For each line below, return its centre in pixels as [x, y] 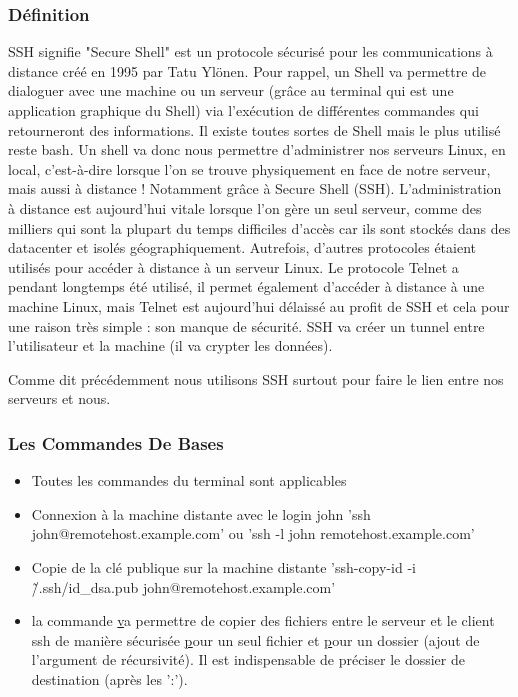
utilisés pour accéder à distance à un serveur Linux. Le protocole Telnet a [233, 266]
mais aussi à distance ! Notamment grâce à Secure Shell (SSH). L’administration [255, 188]
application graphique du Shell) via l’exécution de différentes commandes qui [243, 110]
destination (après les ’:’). [109, 678]
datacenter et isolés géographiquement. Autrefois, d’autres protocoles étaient [242, 247]
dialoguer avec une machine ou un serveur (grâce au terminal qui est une [231, 90]
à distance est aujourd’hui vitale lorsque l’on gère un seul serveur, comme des [245, 207]
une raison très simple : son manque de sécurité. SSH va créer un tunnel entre [246, 325]
